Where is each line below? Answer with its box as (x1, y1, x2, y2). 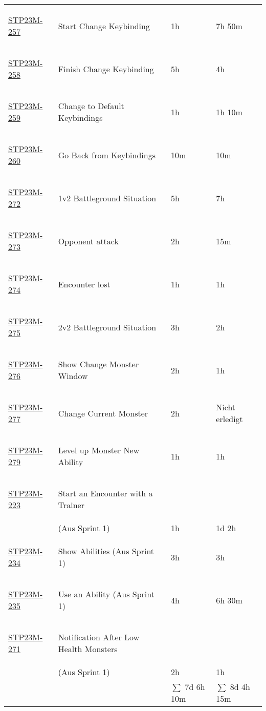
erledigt (216, 413, 243, 425)
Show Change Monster (58, 358, 139, 370)
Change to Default (58, 100, 124, 112)
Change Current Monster (58, 407, 148, 419)
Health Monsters (58, 643, 118, 655)
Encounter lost (58, 278, 110, 290)
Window (58, 370, 88, 382)
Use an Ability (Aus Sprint (58, 588, 154, 600)
